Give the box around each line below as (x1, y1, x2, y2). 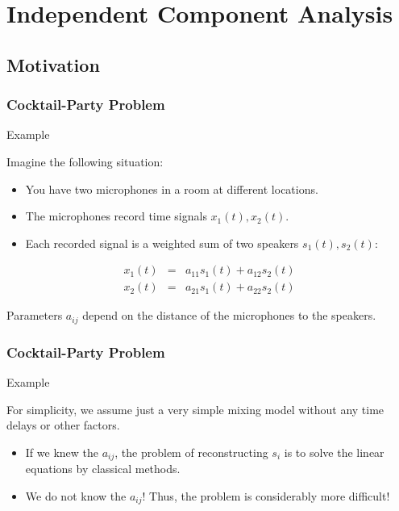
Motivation (6, 52, 100, 77)
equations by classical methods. (25, 460, 181, 477)
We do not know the (25, 487, 127, 504)
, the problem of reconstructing (114, 443, 268, 460)
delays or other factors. (6, 417, 120, 434)
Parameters (6, 307, 63, 324)
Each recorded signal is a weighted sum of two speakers (25, 234, 299, 251)
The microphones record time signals (25, 207, 207, 224)
